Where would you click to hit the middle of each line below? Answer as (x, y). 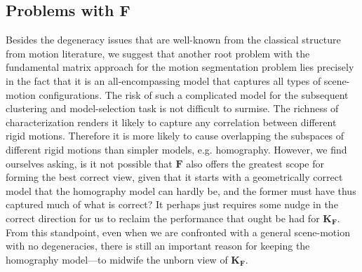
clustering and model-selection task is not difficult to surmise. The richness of (172, 108)
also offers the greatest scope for (255, 163)
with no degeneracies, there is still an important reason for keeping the (158, 246)
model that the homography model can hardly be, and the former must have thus (181, 190)
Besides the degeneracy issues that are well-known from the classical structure (173, 40)
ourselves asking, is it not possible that (89, 163)
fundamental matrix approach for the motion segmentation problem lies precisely (180, 67)
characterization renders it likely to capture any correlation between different (171, 122)
